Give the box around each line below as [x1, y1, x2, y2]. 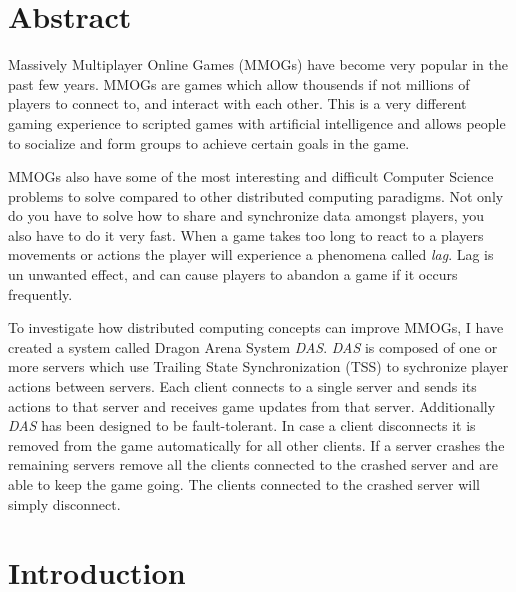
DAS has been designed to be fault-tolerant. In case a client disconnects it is [8, 415, 476, 436]
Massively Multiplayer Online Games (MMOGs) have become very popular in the [8, 54, 508, 75]
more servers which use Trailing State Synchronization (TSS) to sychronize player [8, 356, 509, 377]
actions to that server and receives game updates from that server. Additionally [8, 395, 496, 416]
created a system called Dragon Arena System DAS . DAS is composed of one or [8, 336, 498, 357]
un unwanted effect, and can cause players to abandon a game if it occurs [8, 264, 458, 285]
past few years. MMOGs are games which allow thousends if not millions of [8, 73, 470, 94]
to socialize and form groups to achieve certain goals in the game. [8, 132, 410, 153]
